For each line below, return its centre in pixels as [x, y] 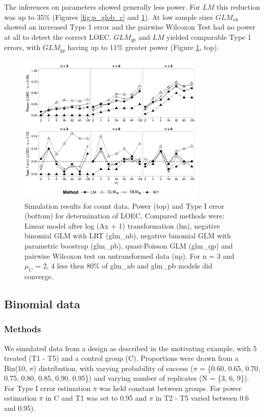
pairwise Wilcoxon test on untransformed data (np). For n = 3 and [129, 255]
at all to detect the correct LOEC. [58, 36]
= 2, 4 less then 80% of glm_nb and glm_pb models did [124, 266]
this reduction [238, 7]
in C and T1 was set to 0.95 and [96, 398]
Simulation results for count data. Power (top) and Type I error [125, 205]
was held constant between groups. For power [170, 388]
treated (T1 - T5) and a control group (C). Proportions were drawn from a [122, 358]
